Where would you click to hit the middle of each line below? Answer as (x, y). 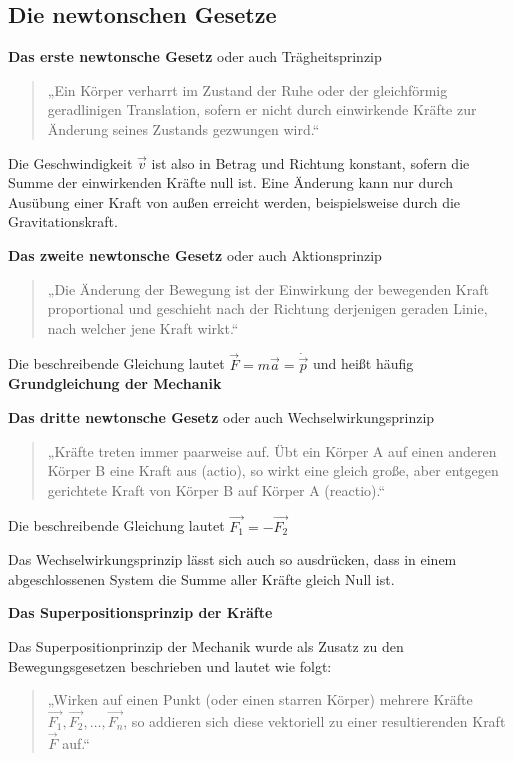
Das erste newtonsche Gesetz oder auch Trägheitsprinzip (195, 56)
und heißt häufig (363, 363)
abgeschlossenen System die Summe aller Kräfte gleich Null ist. (201, 578)
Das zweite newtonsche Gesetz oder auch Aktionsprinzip (195, 254)
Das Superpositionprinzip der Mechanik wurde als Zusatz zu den (206, 645)
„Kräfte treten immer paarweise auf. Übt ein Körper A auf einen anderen (272, 450)
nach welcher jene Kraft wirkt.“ (143, 327)
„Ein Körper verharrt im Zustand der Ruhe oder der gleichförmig (247, 89)
